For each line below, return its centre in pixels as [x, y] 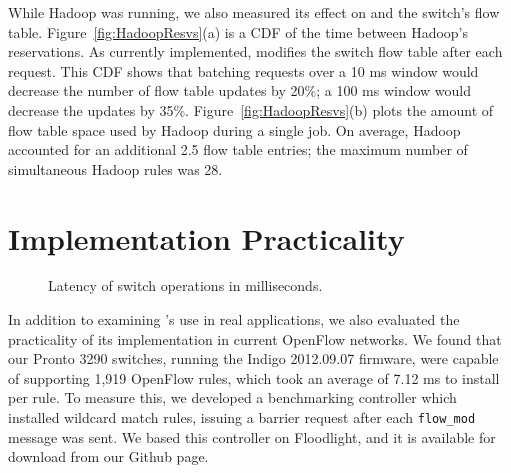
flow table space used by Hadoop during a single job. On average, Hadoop [234, 129]
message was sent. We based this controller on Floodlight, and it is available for [252, 436]
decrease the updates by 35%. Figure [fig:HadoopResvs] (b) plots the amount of [251, 109]
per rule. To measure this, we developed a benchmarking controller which [232, 397]
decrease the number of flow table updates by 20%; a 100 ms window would [240, 90]
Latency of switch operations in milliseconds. [185, 285]
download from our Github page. [108, 456]
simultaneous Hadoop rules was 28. [115, 168]
